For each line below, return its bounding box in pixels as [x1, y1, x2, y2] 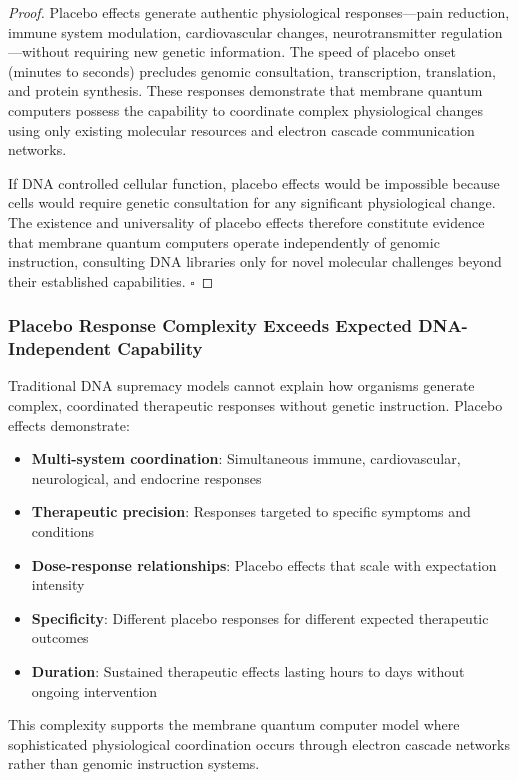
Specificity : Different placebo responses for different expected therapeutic [31, 607, 489, 628]
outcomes [31, 627, 89, 648]
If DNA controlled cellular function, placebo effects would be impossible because [8, 172, 500, 193]
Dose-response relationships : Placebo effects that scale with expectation [31, 554, 497, 575]
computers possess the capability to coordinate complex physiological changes [8, 99, 484, 120]
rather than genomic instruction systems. [8, 753, 260, 774]
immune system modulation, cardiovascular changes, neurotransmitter [8, 21, 437, 42]
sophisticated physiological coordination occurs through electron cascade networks [8, 733, 510, 754]
